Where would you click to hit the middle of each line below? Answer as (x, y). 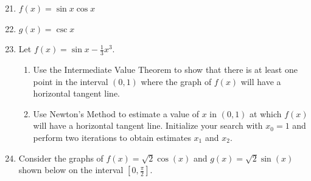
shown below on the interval (71, 170)
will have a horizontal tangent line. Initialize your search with (148, 125)
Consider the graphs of (61, 158)
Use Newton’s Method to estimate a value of (116, 113)
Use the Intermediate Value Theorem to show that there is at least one (165, 70)
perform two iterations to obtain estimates (112, 137)
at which (266, 113)
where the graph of (176, 81)
